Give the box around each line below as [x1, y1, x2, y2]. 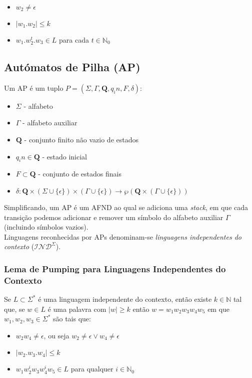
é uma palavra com [47, 303, 106, 314]
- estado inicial [42, 151, 87, 161]
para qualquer [70, 363, 113, 374]
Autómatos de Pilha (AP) [4, 59, 140, 74]
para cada [59, 35, 89, 45]
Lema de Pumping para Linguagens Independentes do [4, 262, 226, 275]
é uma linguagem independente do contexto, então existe [38, 294, 212, 304]
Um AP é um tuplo [4, 82, 63, 93]
